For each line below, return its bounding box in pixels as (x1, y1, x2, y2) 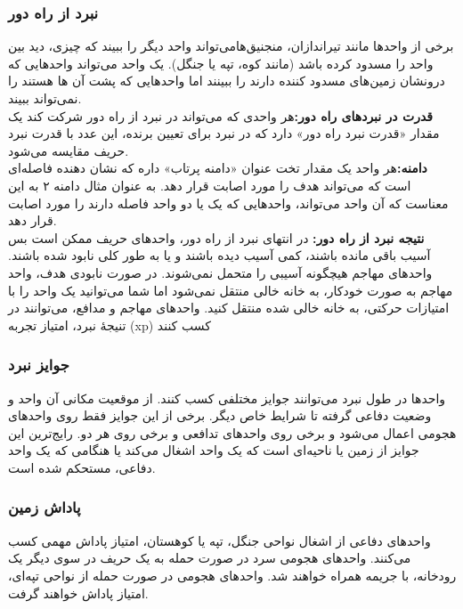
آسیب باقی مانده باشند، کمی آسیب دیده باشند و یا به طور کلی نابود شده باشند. (8, 246, 431, 264)
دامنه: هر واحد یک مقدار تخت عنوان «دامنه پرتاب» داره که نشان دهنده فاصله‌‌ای (8, 158, 427, 177)
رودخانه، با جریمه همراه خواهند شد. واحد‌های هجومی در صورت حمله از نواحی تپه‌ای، (8, 565, 457, 584)
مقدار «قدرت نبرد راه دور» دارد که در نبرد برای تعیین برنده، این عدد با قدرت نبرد (8, 124, 440, 142)
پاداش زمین (8, 496, 81, 518)
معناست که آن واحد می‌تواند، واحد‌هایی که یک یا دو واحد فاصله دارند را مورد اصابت (8, 193, 449, 212)
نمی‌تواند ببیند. (8, 89, 82, 107)
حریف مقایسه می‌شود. (8, 141, 129, 159)
